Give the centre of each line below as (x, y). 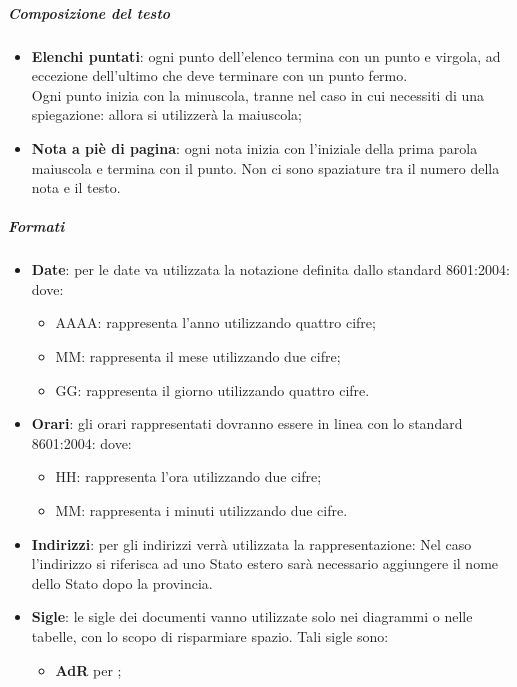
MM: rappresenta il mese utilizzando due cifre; (198, 356)
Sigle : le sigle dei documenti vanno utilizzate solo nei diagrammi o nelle (252, 616)
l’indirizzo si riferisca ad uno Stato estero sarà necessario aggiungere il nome (265, 563)
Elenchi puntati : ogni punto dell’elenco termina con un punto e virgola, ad (266, 55)
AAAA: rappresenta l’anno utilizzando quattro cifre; (215, 322)
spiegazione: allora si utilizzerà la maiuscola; (166, 114)
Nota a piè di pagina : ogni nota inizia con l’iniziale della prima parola (254, 147)
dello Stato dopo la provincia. (122, 582)
